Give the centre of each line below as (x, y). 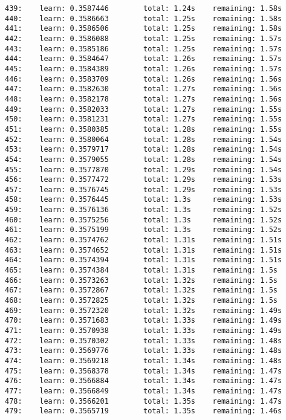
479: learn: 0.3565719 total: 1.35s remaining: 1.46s (144, 411)
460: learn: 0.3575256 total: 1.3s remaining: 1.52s (144, 220)
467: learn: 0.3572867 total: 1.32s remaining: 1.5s (141, 290)
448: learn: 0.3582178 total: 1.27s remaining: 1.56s (144, 99)
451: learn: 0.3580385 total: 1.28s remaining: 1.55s (144, 129)
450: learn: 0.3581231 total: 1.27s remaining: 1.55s (144, 119)
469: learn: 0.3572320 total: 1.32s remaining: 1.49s (144, 310)
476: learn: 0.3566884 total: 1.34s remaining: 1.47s (144, 381)
